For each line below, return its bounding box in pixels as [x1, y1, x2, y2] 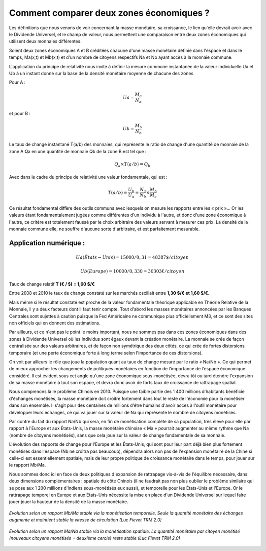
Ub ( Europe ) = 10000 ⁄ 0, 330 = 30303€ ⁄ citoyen [80, 268, 185, 274]
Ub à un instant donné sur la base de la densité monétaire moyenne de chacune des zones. [9, 70, 195, 76]
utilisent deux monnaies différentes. [9, 39, 82, 44]
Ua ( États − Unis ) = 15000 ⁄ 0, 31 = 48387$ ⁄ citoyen [75, 255, 189, 260]
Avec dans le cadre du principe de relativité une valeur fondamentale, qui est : [9, 174, 167, 180]
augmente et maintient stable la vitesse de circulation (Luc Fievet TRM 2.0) [9, 517, 162, 523]
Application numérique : [9, 238, 85, 247]
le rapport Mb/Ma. [9, 462, 46, 468]
